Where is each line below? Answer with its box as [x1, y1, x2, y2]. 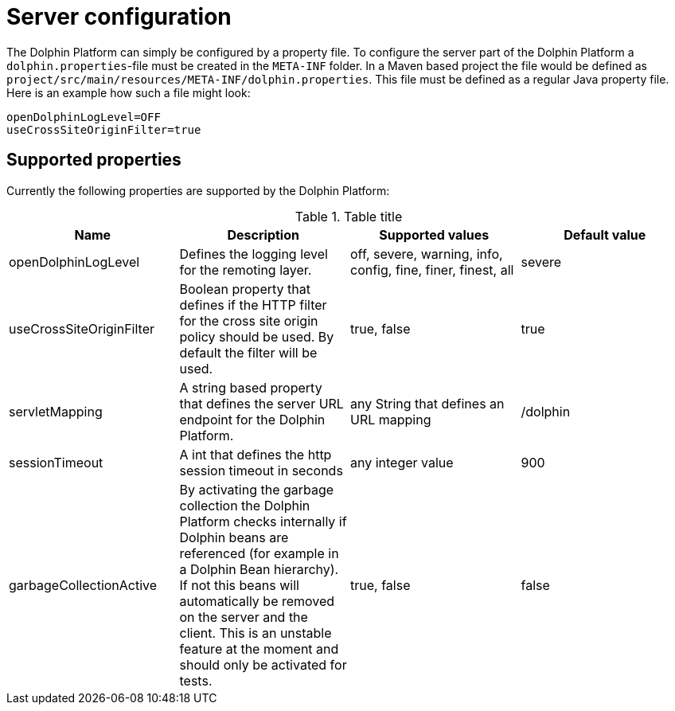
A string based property [179, 379, 322, 396]
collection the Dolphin [179, 497, 310, 514]
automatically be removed [179, 592, 335, 609]
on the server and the [179, 608, 308, 625]
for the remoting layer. [179, 261, 312, 278]
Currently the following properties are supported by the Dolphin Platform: [6, 183, 390, 197]
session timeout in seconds [179, 462, 343, 479]
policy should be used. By [179, 328, 334, 345]
